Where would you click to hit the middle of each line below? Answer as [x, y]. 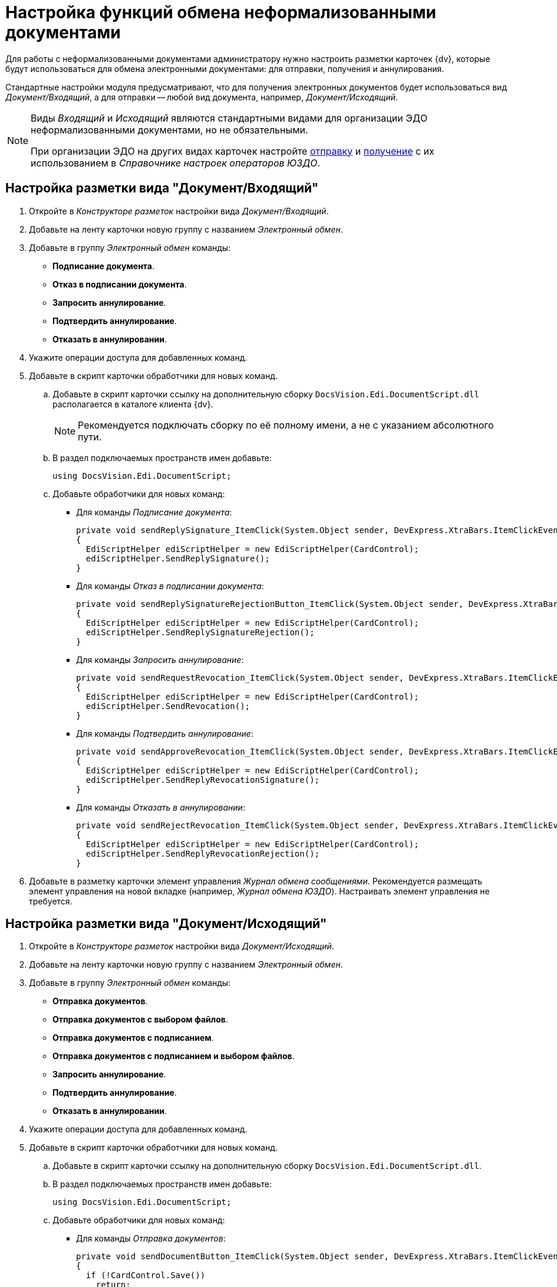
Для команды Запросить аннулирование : [160, 659]
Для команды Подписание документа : [154, 512]
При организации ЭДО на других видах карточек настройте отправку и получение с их [233, 151]
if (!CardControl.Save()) [146, 1275]
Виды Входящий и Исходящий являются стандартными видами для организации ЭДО [229, 118]
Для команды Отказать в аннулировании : [161, 807]
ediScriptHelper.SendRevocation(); [168, 706]
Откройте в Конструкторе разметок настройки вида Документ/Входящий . [179, 211]
